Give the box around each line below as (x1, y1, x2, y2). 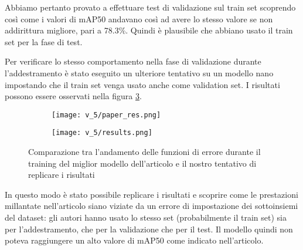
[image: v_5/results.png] (52, 129, 152, 137)
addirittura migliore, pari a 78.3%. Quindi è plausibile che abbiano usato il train (5, 24, 293, 36)
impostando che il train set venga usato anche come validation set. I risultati (5, 78, 280, 90)
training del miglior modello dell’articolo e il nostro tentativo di (28, 157, 257, 169)
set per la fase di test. (5, 35, 83, 48)
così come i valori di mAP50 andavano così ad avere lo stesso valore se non (5, 12, 273, 25)
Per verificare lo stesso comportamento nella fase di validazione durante (5, 55, 261, 67)
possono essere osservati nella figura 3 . (5, 90, 142, 102)
